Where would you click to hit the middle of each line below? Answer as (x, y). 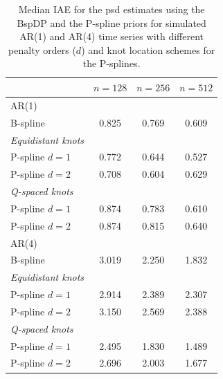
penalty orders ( (42, 49)
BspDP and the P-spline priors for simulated (111, 22)
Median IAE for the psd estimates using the (111, 9)
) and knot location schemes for (148, 49)
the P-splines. (111, 63)
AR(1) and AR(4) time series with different (112, 36)
